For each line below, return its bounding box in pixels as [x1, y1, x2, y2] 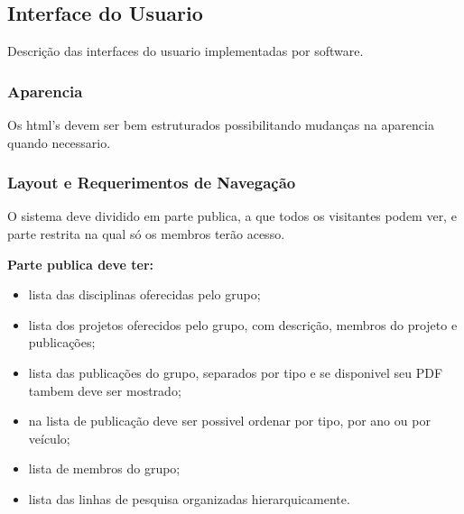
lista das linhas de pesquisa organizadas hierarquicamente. [28, 489, 350, 508]
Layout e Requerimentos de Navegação [7, 171, 296, 194]
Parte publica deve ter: [7, 254, 153, 273]
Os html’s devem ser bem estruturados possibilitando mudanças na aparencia [7, 115, 434, 134]
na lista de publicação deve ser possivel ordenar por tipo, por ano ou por [28, 411, 431, 430]
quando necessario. [7, 133, 111, 151]
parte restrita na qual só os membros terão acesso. [7, 225, 285, 243]
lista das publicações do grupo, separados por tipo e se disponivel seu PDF [28, 363, 443, 381]
